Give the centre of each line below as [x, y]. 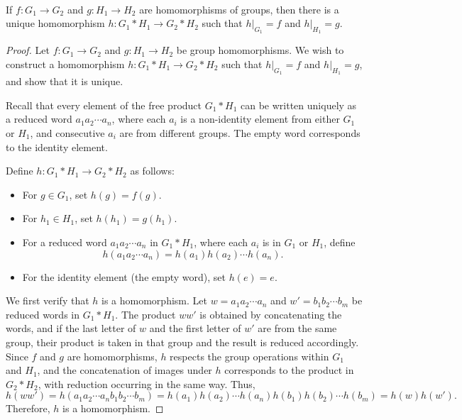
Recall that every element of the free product [104, 105]
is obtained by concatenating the [271, 314]
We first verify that [48, 300]
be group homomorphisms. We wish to [260, 50]
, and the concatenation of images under [125, 370]
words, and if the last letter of [71, 328]
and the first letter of [195, 328]
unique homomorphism [55, 23]
